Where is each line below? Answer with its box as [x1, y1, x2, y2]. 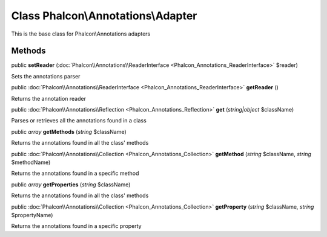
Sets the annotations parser [11, 72, 81, 80]
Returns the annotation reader [11, 95, 86, 102]
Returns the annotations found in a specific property [11, 223, 142, 230]
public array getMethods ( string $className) [11, 128, 127, 135]
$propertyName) [11, 211, 53, 218]
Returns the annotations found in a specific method [11, 169, 139, 177]
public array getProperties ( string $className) [11, 181, 131, 188]
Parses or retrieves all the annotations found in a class [11, 117, 147, 124]
